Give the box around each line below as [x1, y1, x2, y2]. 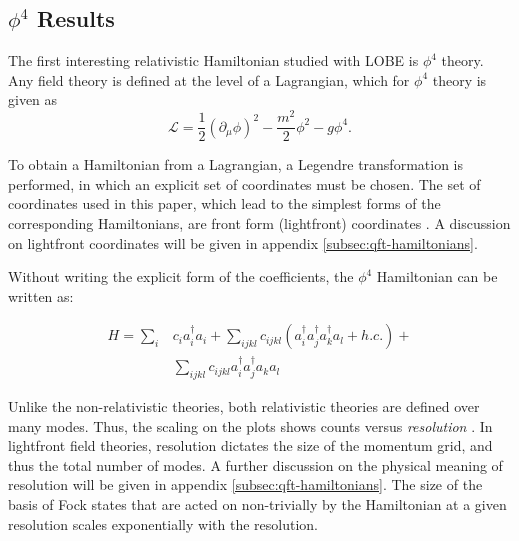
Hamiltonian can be [376, 266, 498, 287]
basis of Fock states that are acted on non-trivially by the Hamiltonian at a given [8, 493, 507, 514]
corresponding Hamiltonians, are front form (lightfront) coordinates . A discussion [8, 212, 511, 233]
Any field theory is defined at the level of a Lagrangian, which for [8, 69, 410, 90]
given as [8, 89, 58, 110]
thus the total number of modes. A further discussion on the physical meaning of [8, 454, 503, 475]
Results [37, 3, 115, 34]
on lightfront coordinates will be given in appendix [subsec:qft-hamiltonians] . [8, 232, 478, 253]
